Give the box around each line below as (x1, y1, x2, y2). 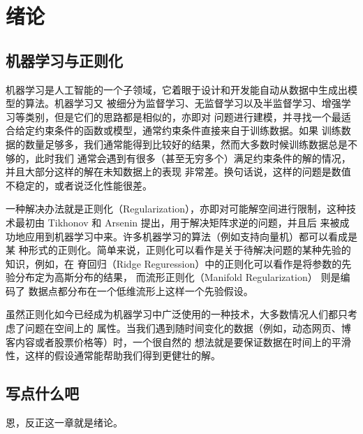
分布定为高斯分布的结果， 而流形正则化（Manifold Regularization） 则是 (15, 270, 341, 284)
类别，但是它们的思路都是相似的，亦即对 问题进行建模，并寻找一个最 (24, 109, 341, 124)
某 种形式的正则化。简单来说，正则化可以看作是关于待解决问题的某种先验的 (6, 243, 351, 257)
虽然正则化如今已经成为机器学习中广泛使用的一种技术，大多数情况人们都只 (6, 307, 348, 321)
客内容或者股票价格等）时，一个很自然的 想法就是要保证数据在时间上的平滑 (6, 334, 351, 349)
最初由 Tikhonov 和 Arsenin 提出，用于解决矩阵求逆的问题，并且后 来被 (15, 215, 340, 229)
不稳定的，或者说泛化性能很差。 (6, 178, 152, 192)
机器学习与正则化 (6, 49, 123, 71)
